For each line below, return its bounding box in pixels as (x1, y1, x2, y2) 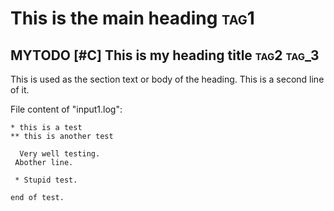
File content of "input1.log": (10, 103, 123, 115)
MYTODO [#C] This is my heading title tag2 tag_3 (10, 47, 320, 64)
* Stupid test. (14, 175, 78, 185)
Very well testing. (19, 149, 101, 159)
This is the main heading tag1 (10, 7, 255, 30)
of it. (10, 84, 30, 96)
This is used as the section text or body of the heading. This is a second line (10, 73, 325, 85)
